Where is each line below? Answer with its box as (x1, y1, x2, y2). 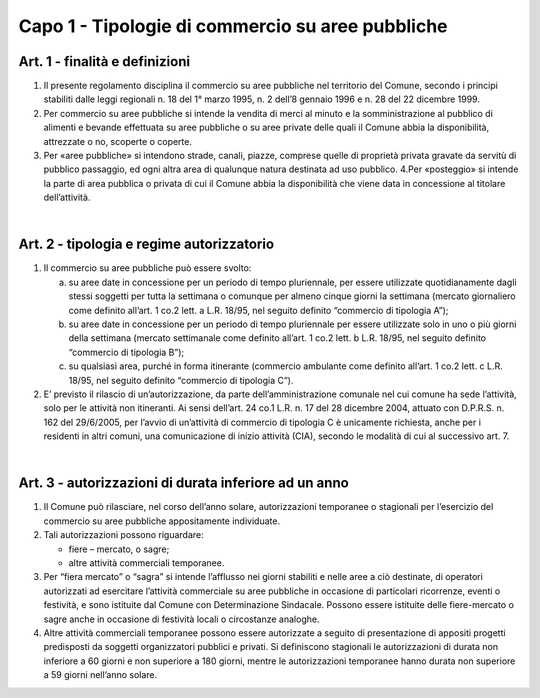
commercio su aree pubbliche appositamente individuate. (43, 515, 280, 527)
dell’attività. (43, 191, 91, 204)
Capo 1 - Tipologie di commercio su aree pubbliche (18, 15, 449, 37)
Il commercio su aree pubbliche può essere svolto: (43, 262, 252, 274)
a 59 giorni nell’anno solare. (43, 669, 158, 681)
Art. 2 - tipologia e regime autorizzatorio (18, 236, 275, 253)
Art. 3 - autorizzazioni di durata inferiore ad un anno (18, 475, 349, 492)
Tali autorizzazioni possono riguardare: (43, 529, 204, 541)
